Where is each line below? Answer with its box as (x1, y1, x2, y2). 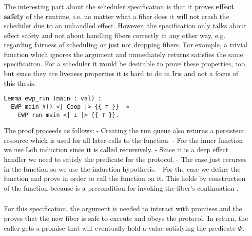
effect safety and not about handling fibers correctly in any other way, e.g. (4, 30, 226, 40)
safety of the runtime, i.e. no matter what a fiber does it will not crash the (4, 11, 229, 21)
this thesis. (4, 78, 36, 88)
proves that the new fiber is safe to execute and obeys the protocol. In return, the (4, 213, 248, 223)
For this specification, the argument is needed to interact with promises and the (4, 203, 242, 214)
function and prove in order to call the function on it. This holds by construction (4, 173, 246, 183)
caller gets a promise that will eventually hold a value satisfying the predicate (4, 222, 236, 233)
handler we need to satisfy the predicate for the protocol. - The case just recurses (4, 154, 247, 164)
